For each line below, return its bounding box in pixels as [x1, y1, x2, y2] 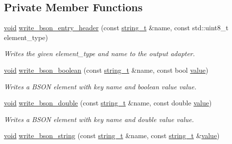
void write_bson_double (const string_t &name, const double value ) [4, 98, 212, 108]
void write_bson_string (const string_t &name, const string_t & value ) [4, 130, 220, 141]
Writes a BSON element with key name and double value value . [4, 114, 194, 124]
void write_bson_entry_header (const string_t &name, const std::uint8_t [4, 22, 229, 33]
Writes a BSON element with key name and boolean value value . [4, 81, 197, 91]
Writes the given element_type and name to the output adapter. [4, 48, 195, 59]
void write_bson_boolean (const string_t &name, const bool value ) [4, 64, 209, 75]
